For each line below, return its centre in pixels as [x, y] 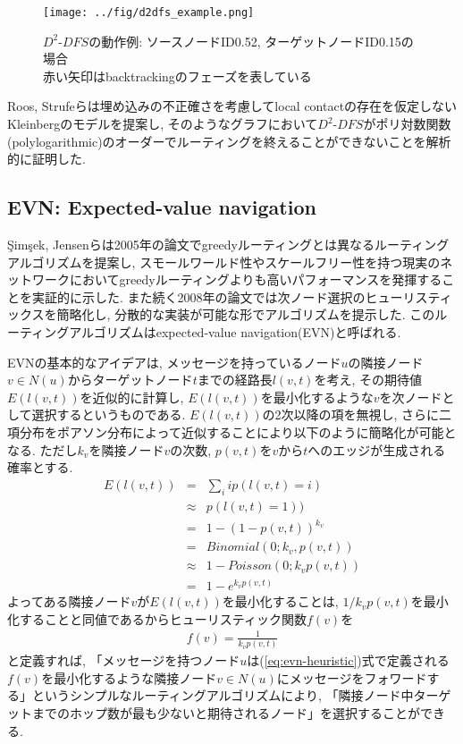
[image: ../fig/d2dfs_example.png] [149, 13]
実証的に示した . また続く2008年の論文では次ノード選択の [198, 296]
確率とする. [40, 467]
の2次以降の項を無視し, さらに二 [357, 414]
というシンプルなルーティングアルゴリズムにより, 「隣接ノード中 [223, 695]
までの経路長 [235, 380]
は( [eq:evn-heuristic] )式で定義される [348, 660]
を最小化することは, [280, 601]
